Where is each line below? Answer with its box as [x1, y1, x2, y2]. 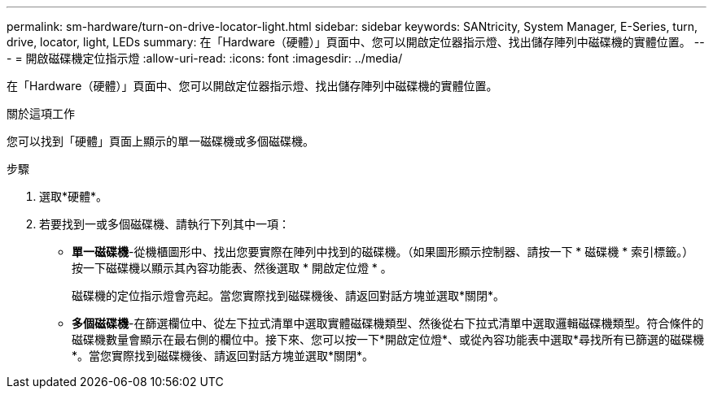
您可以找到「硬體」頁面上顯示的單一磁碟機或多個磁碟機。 [7, 134, 314, 148]
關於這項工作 [7, 106, 75, 120]
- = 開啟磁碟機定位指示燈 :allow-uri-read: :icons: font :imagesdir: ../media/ [7, 51, 403, 65]
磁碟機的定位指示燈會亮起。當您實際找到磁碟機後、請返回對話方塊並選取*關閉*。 [72, 289, 505, 302]
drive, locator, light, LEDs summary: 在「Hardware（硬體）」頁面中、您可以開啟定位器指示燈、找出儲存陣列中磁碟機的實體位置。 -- [7, 35, 705, 49]
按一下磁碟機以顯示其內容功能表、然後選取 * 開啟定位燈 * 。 [72, 261, 392, 275]
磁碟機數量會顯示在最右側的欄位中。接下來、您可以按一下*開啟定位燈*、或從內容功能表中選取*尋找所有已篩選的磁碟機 [72, 332, 705, 346]
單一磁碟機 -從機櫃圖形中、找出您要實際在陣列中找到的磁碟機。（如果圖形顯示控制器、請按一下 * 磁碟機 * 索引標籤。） [72, 245, 694, 258]
